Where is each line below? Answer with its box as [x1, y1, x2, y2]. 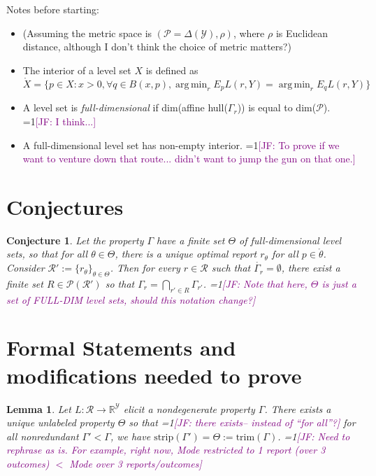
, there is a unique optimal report [115, 246, 257, 261]
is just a [321, 276, 356, 290]
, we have [110, 428, 151, 443]
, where [233, 25, 265, 40]
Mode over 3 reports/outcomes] [69, 456, 202, 470]
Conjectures [6, 192, 124, 220]
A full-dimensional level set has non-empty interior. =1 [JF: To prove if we [22, 137, 340, 152]
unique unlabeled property [6, 415, 115, 430]
